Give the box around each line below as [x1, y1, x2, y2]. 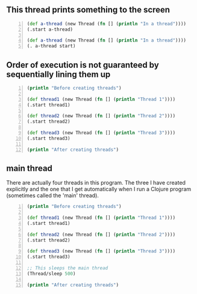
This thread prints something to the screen [6, 5, 170, 15]
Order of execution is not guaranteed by [6, 60, 160, 70]
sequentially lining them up [6, 69, 111, 79]
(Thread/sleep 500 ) [27, 271, 76, 277]
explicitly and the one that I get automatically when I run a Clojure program [6, 186, 192, 193]
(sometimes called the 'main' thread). [6, 192, 99, 199]
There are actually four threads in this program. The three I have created [6, 179, 186, 186]
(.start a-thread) [27, 26, 73, 32]
